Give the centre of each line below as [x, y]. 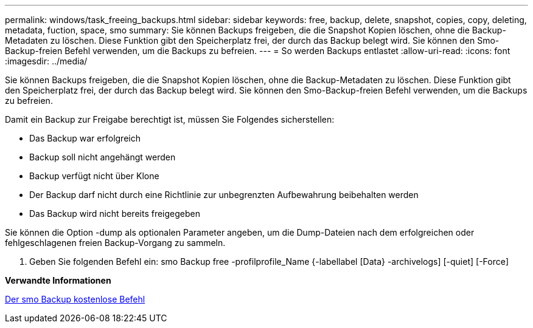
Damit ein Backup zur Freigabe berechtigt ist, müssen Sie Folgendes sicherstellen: [170, 119]
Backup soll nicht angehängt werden [103, 157]
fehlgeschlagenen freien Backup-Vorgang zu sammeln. [115, 243]
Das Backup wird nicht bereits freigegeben [115, 214]
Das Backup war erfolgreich [85, 138]
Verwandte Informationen [58, 280]
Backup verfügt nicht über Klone [94, 176]
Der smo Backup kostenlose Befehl [75, 299]
